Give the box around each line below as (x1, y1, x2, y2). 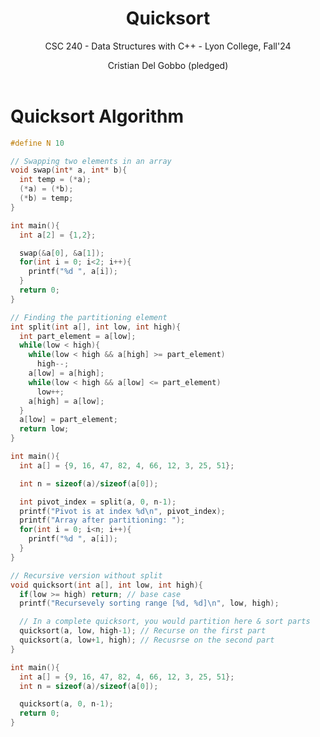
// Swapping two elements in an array (10, 156, 172, 166)
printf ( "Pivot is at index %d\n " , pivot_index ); (19, 506, 226, 516)
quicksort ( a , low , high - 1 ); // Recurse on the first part (19, 626, 267, 636)
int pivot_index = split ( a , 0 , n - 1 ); (19, 497, 177, 507)
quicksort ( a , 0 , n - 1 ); (19, 699, 114, 709)
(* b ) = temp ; (19, 193, 74, 204)
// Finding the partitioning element (10, 312, 168, 322)
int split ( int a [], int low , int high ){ (10, 322, 182, 332)
